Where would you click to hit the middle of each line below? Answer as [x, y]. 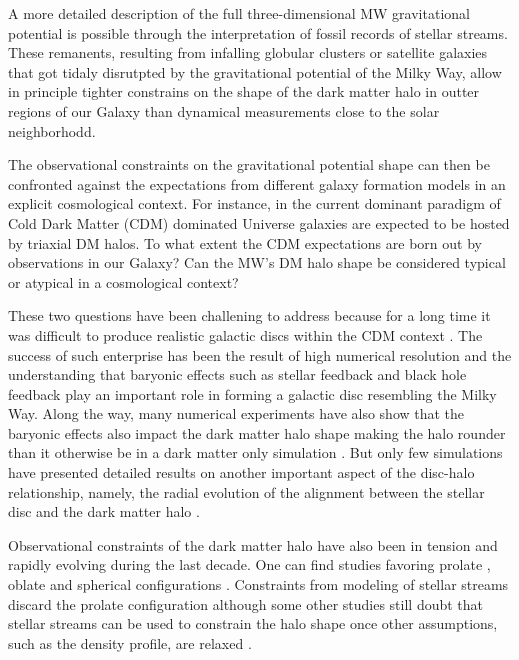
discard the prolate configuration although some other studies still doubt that [246, 603]
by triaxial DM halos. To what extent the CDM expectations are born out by [245, 242]
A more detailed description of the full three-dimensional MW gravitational [239, 13]
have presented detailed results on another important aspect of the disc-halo [241, 472]
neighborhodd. [52, 130]
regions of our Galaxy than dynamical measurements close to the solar [224, 110]
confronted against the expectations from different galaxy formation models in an [257, 183]
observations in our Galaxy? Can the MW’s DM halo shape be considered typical [257, 262]
